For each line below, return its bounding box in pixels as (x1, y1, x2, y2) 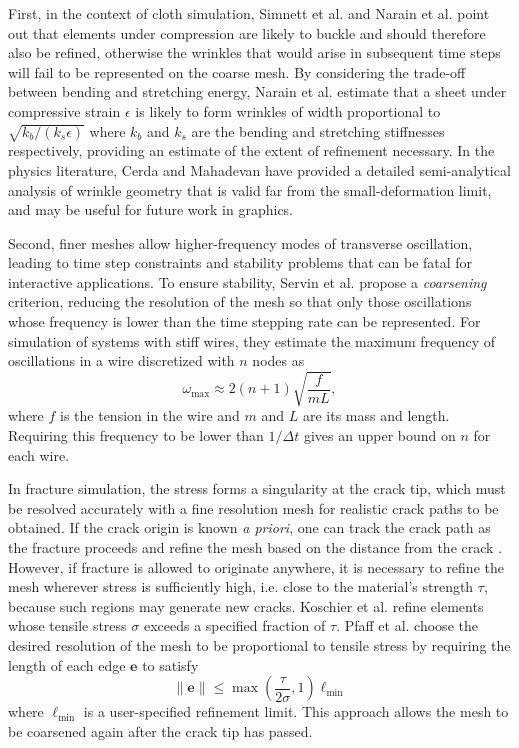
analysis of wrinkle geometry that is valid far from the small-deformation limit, (8, 179, 492, 200)
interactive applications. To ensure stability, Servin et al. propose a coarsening (8, 271, 487, 292)
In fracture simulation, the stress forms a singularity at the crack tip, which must (8, 478, 506, 499)
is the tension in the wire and (60, 405, 240, 426)
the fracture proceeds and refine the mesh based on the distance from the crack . (8, 536, 503, 557)
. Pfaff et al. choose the (336, 615, 478, 636)
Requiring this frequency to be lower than (8, 425, 264, 445)
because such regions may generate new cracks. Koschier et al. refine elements (8, 595, 484, 616)
